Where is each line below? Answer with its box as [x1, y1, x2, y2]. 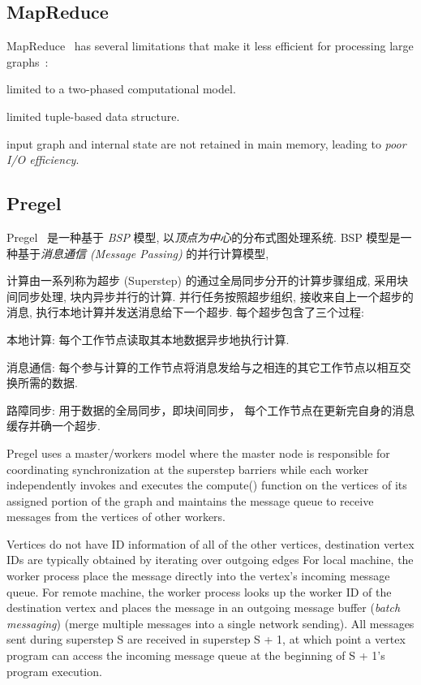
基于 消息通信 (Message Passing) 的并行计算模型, [17, 244, 269, 261]
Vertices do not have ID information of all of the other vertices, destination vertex [6, 535, 415, 552]
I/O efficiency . [6, 151, 79, 168]
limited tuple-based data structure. [6, 107, 180, 124]
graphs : [6, 53, 49, 70]
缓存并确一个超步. [6, 417, 101, 434]
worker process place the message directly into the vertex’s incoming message [6, 567, 390, 584]
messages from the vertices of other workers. [6, 508, 226, 525]
